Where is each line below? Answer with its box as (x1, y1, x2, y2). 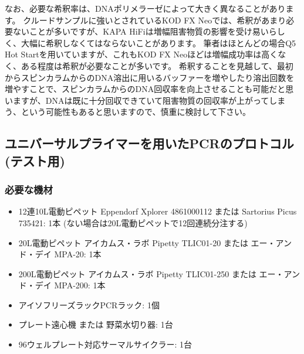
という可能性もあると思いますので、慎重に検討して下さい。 (21, 105, 251, 118)
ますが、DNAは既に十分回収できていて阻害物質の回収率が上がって (12, 94, 269, 106)
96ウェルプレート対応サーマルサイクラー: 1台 (18, 338, 192, 350)
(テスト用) (5, 151, 65, 169)
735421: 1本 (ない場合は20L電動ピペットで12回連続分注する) (18, 216, 248, 229)
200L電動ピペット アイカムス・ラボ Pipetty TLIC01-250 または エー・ (18, 267, 284, 280)
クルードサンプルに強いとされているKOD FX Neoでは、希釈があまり (23, 13, 286, 26)
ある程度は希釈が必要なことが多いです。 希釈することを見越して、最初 (21, 59, 293, 72)
